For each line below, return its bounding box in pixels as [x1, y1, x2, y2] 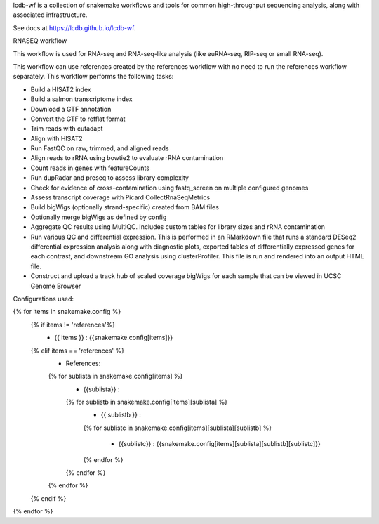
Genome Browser [30, 282, 81, 290]
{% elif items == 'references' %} [30, 346, 124, 355]
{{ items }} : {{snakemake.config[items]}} [54, 334, 173, 342]
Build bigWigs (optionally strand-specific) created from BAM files [30, 203, 219, 211]
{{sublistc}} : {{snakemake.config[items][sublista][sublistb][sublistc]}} [118, 440, 321, 448]
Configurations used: [13, 294, 74, 303]
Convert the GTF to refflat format [30, 114, 126, 123]
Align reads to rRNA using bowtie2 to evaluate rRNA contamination [30, 154, 224, 162]
